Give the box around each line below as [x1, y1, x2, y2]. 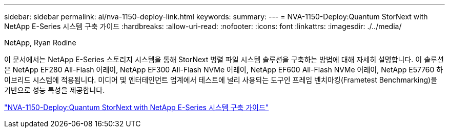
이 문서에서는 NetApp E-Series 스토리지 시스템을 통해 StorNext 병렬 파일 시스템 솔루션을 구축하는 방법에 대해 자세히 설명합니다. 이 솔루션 [4, 55, 444, 64]
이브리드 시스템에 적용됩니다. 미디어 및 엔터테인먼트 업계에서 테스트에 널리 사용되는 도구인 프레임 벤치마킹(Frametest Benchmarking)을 [4, 75, 438, 84]
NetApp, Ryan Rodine [4, 38, 76, 47]
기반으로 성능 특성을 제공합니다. [4, 86, 105, 94]
